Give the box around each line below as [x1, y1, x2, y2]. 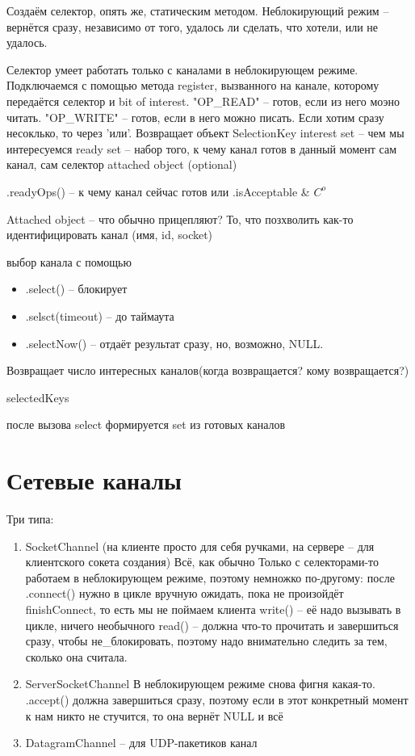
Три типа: [6, 510, 54, 527]
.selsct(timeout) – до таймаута [25, 307, 174, 324]
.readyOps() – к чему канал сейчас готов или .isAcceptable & [6, 183, 310, 199]
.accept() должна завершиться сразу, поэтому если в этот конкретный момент [25, 691, 409, 708]
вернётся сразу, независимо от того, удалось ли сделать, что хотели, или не [6, 18, 379, 35]
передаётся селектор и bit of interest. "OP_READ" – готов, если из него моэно [6, 92, 400, 109]
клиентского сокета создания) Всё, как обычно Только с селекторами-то [25, 553, 379, 570]
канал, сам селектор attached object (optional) [6, 156, 237, 173]
